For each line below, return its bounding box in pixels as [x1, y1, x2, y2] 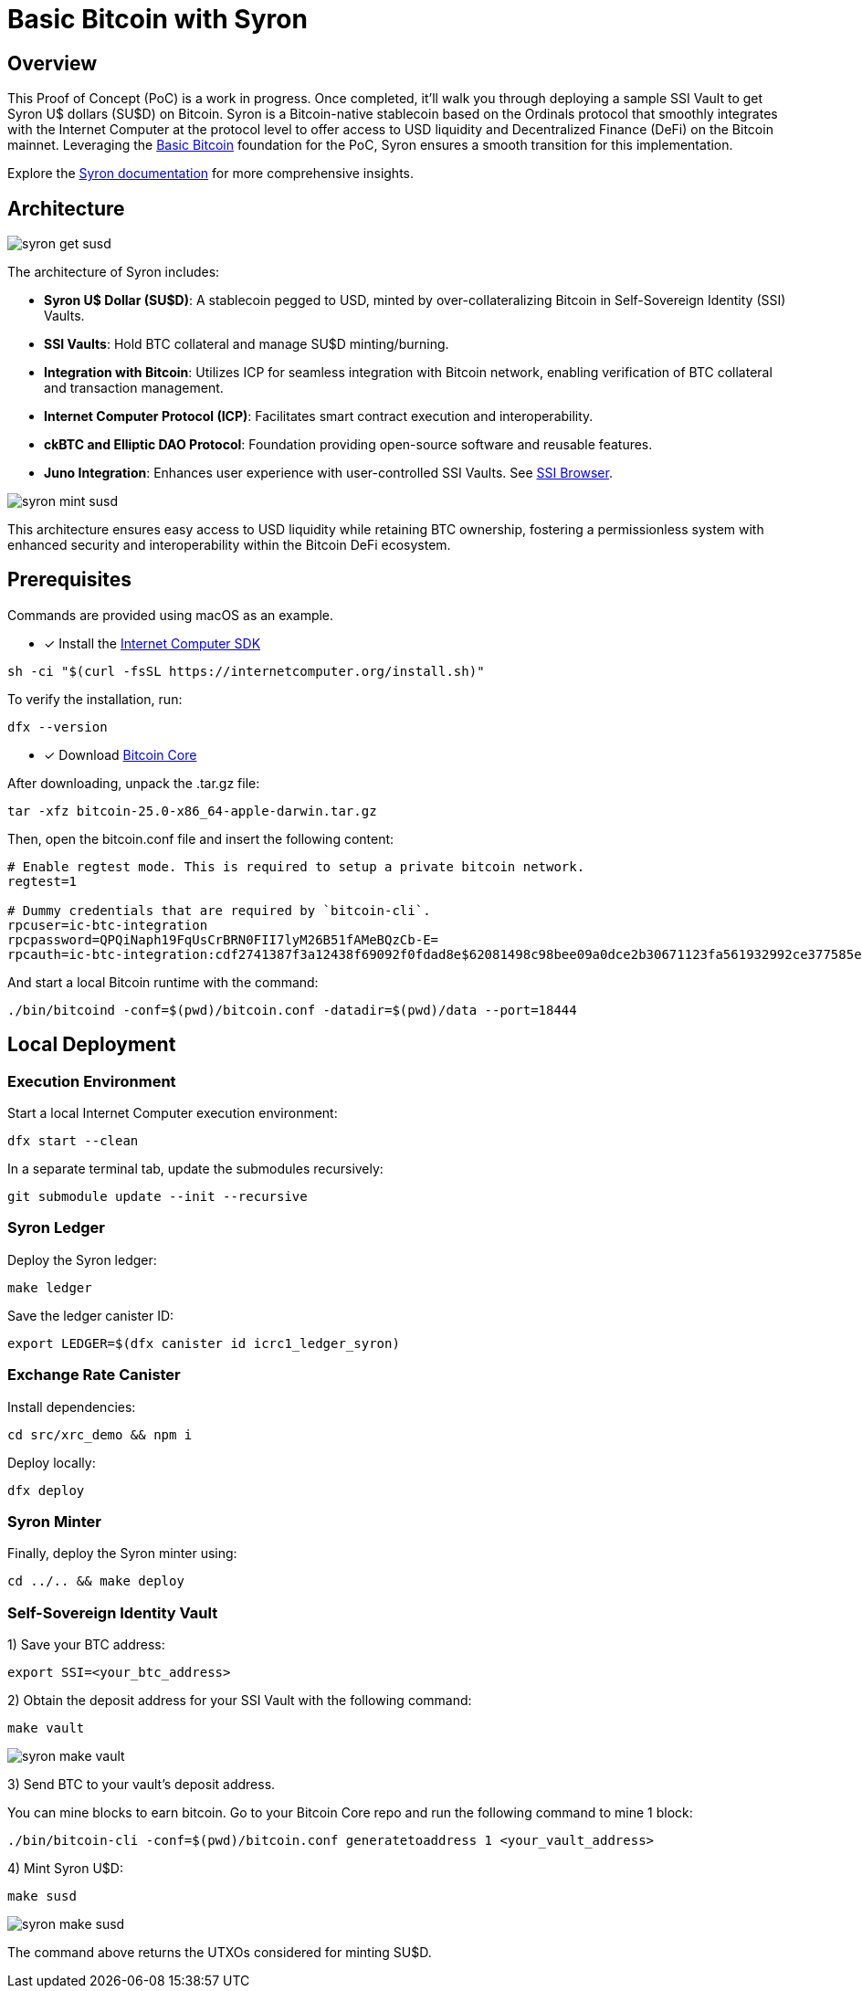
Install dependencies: [7, 1398, 136, 1415]
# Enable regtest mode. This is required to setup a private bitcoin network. [7, 859, 585, 874]
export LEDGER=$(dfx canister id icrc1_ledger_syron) [7, 1335, 400, 1351]
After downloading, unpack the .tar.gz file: [7, 774, 260, 791]
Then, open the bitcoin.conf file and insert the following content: [7, 830, 394, 847]
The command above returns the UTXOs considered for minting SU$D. [7, 1944, 432, 1961]
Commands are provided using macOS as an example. [7, 606, 334, 623]
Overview [7, 51, 98, 75]
